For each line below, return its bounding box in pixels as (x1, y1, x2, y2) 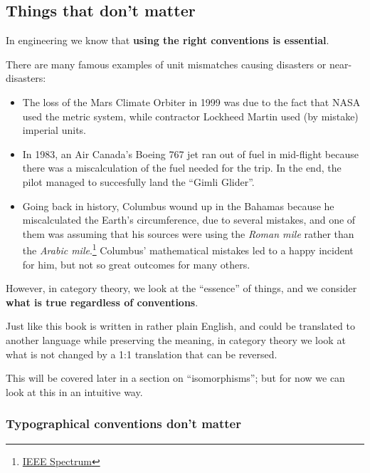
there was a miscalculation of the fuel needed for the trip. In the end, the (22, 160, 342, 175)
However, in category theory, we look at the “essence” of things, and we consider (6, 281, 357, 296)
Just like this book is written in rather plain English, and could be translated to (6, 318, 355, 333)
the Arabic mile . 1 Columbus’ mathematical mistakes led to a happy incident (22, 241, 354, 257)
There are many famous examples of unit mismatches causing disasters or (6, 56, 327, 71)
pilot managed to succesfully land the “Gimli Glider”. (22, 174, 255, 189)
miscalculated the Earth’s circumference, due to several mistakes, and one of (22, 212, 356, 227)
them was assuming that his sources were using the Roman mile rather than (22, 226, 354, 241)
